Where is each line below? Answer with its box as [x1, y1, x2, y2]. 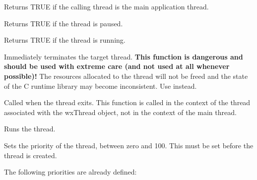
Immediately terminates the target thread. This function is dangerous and [4, 51, 243, 61]
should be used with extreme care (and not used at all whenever [4, 61, 230, 71]
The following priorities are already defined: [4, 167, 137, 177]
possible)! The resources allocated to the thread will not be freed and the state [4, 70, 248, 81]
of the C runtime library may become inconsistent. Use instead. [4, 80, 197, 91]
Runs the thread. [4, 123, 56, 134]
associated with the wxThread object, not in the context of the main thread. [4, 107, 237, 117]
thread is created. [4, 150, 57, 160]
